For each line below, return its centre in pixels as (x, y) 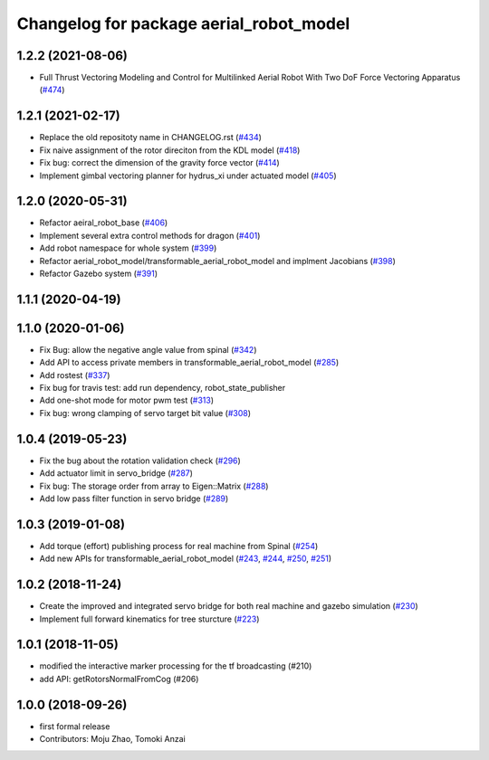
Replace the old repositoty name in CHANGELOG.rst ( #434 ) (151, 138)
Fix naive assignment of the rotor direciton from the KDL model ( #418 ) (170, 150)
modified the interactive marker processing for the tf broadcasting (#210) (176, 666)
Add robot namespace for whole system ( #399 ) (128, 248)
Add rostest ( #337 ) (75, 375)
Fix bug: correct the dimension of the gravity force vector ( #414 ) (159, 163)
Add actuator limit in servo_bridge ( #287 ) (116, 473)
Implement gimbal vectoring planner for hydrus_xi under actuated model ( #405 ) (188, 176)
